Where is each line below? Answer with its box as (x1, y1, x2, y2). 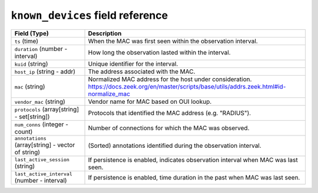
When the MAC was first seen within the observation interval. (88, 37, 259, 45)
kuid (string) (14, 59, 48, 67)
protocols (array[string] (14, 105, 79, 113)
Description (88, 29, 122, 38)
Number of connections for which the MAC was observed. (88, 124, 250, 132)
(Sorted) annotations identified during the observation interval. (88, 141, 261, 150)
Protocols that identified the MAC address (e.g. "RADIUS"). (88, 109, 251, 117)
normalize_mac (88, 90, 131, 98)
